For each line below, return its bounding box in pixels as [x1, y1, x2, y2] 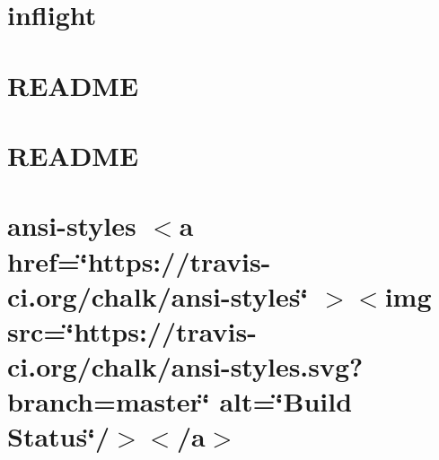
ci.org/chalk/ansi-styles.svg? [7, 348, 364, 385]
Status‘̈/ [7, 418, 110, 455]
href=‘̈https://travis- [7, 242, 271, 279]
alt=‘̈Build [219, 383, 353, 420]
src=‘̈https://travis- [7, 312, 257, 349]
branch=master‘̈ [7, 383, 210, 420]
